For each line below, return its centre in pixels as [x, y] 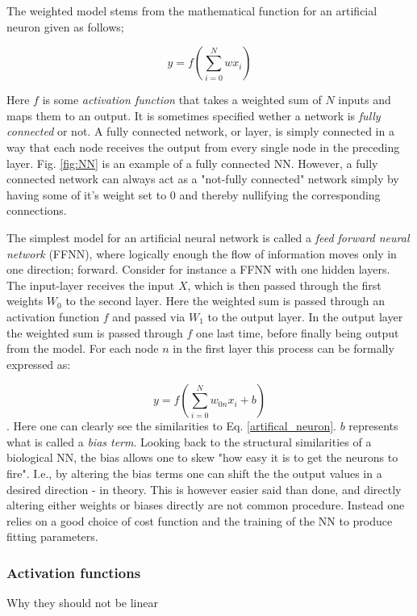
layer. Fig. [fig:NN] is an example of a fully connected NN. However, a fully [192, 163]
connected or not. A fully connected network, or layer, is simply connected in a [200, 131]
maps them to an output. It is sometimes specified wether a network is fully [194, 115]
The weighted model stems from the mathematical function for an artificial [192, 10]
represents [373, 426]
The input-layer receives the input [91, 285]
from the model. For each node [83, 348]
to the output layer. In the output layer [305, 316]
